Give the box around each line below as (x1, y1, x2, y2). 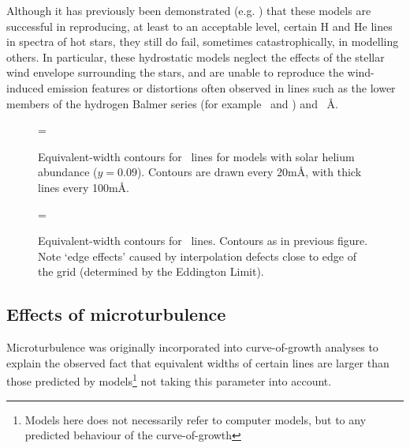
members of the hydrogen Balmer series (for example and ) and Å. (6, 95, 338, 111)
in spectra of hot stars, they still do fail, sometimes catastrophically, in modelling (6, 33, 399, 50)
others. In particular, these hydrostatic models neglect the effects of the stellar (6, 48, 385, 65)
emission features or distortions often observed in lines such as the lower (47, 79, 396, 96)
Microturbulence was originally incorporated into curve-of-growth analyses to (6, 339, 378, 356)
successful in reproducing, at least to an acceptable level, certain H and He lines (6, 17, 393, 34)
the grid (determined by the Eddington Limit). (38, 263, 264, 280)
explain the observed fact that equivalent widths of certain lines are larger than (6, 354, 389, 371)
